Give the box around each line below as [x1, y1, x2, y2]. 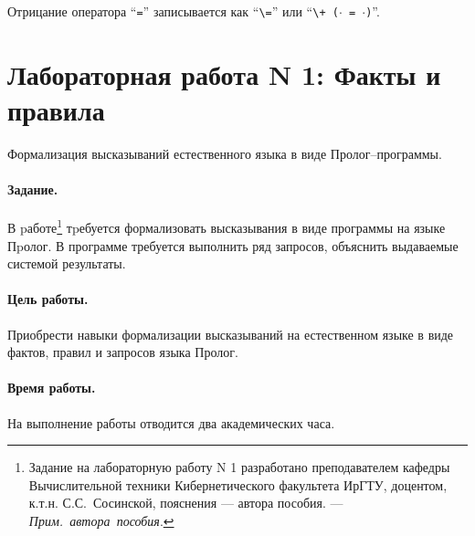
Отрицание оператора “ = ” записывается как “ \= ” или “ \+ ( [7, 2, 339, 20]
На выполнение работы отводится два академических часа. [7, 413, 335, 432]
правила [7, 91, 105, 129]
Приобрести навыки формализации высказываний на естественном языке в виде [7, 324, 454, 343]
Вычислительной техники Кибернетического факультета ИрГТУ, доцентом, [28, 475, 448, 494]
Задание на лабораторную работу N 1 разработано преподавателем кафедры [28, 457, 450, 477]
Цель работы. [7, 289, 89, 309]
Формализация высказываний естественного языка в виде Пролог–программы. [7, 143, 442, 163]
